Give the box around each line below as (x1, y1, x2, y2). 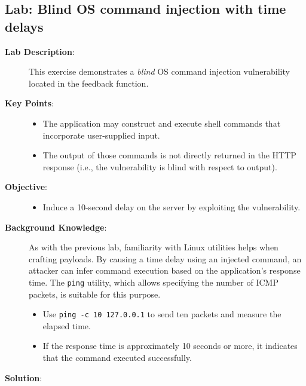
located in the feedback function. (29, 76, 149, 89)
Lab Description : (5, 45, 75, 57)
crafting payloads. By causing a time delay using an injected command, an (29, 252, 302, 265)
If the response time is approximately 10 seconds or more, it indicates (42, 339, 298, 352)
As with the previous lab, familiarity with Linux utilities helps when (29, 241, 279, 253)
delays (5, 17, 44, 35)
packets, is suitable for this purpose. (29, 287, 161, 300)
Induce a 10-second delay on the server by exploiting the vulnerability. (42, 200, 301, 213)
